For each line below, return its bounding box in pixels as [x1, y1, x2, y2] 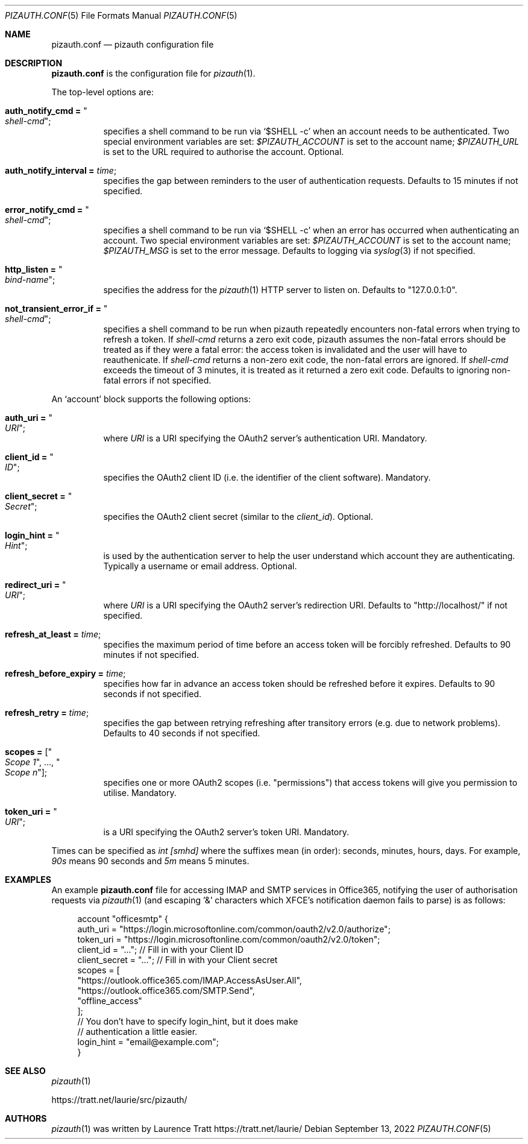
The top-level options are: [51, 87, 154, 97]
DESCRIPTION [5, 58, 63, 68]
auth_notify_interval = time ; [5, 165, 117, 175]
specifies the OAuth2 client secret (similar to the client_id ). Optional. [103, 511, 373, 522]
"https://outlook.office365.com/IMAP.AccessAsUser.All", [77, 975, 302, 985]
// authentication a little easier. [77, 1026, 198, 1037]
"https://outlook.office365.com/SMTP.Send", [77, 985, 255, 996]
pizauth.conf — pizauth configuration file [51, 39, 214, 49]
